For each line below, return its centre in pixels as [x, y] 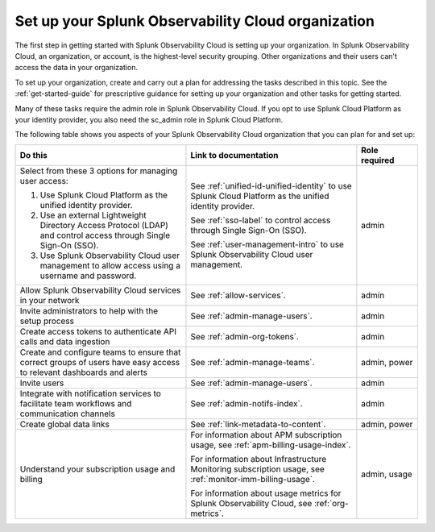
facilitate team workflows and [76, 403]
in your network [50, 300]
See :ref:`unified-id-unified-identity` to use [271, 185]
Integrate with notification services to [90, 393]
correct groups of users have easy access [100, 362]
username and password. [88, 276]
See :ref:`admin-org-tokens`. [245, 336]
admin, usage [387, 474]
